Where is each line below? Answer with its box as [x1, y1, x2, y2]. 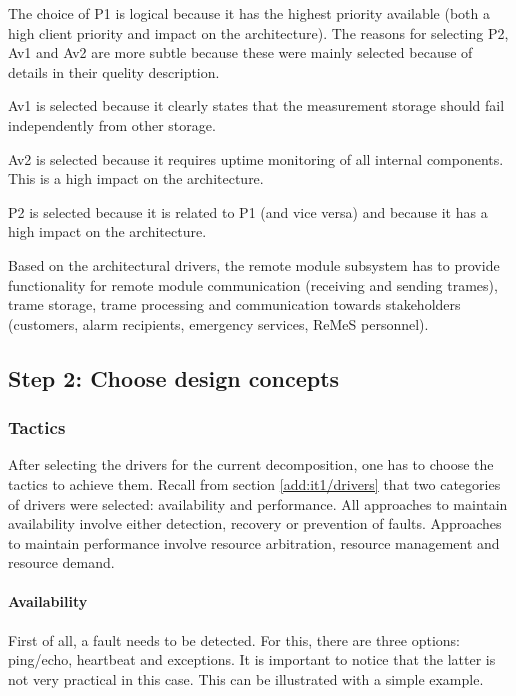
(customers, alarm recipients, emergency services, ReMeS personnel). [8, 313, 429, 334]
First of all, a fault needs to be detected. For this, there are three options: [8, 629, 461, 650]
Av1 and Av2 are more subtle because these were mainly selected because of [8, 42, 473, 63]
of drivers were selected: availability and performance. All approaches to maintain [8, 493, 508, 514]
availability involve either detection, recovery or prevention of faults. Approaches [8, 513, 502, 534]
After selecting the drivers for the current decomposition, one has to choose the [8, 454, 494, 475]
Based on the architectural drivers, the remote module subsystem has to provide [8, 254, 500, 275]
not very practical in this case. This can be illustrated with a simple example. [8, 668, 484, 689]
